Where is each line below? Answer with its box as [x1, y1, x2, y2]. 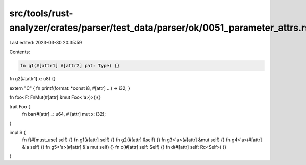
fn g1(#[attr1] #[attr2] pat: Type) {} [20, 63, 120, 68]
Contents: [9, 49, 30, 55]
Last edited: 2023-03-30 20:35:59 [9, 40, 82, 46]
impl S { [9, 130, 26, 136]
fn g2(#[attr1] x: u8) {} [9, 75, 56, 81]
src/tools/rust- [9, 8, 73, 19]
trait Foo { [9, 103, 31, 109]
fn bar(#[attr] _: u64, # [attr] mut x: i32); [22, 111, 106, 117]
